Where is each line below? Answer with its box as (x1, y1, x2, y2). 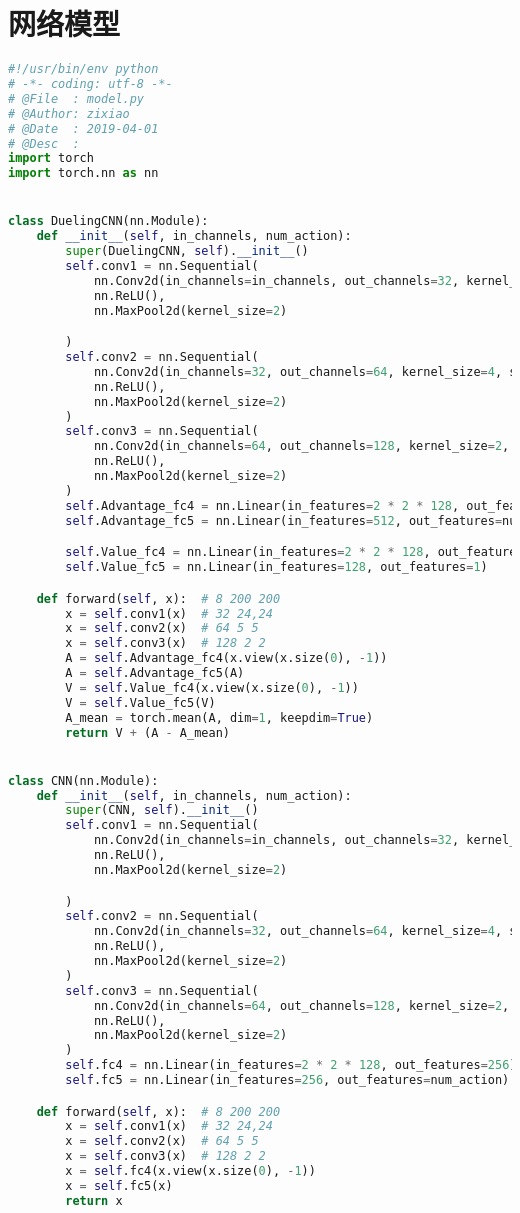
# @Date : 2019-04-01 (8, 121, 159, 136)
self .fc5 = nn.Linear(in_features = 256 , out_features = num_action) (65, 1073, 510, 1087)
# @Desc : (8, 136, 80, 151)
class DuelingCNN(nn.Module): (8, 214, 209, 229)
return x (65, 1193, 123, 1208)
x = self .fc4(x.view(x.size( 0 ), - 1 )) (65, 1164, 316, 1179)
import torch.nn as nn (8, 166, 159, 181)
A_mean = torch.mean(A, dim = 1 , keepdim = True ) (65, 710, 374, 725)
